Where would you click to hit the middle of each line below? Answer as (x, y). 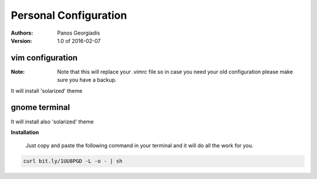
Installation (25, 132)
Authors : (22, 33)
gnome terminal (41, 108)
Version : (21, 40)
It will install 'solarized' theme (47, 90)
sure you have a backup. (87, 80)
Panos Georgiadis (79, 33)
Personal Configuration (69, 15)
